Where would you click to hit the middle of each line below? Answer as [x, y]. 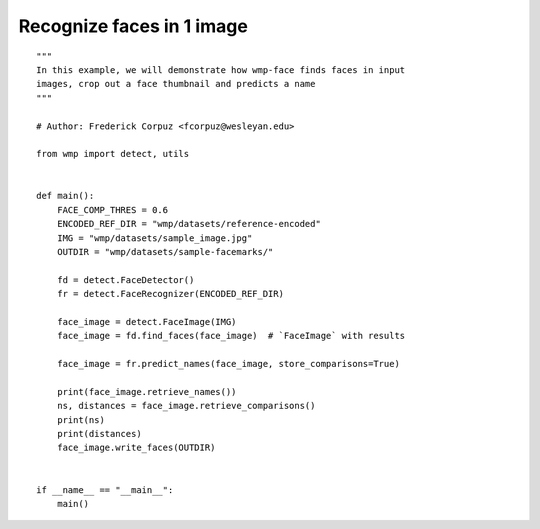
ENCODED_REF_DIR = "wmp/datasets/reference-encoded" [189, 224]
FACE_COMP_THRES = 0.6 [112, 209]
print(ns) [80, 419]
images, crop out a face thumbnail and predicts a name [176, 84]
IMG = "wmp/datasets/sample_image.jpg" [154, 238]
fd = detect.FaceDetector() [125, 279]
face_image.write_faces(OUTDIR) [136, 448]
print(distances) [99, 434]
